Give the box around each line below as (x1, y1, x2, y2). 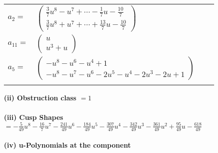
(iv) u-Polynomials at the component (4, 140, 131, 150)
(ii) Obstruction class (4, 93, 77, 103)
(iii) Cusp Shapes (4, 112, 63, 122)
